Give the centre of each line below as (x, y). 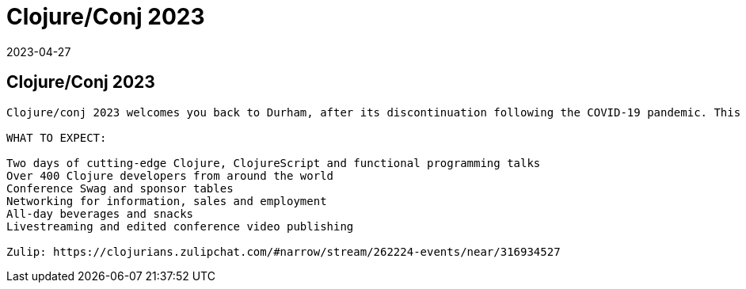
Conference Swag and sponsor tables (120, 188)
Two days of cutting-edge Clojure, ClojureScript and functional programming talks (274, 163)
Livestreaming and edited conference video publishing (180, 226)
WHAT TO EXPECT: (57, 137)
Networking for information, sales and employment (167, 201)
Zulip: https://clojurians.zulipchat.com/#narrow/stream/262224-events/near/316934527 (284, 251)
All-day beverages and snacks (100, 213)
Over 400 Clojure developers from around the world (170, 175)
